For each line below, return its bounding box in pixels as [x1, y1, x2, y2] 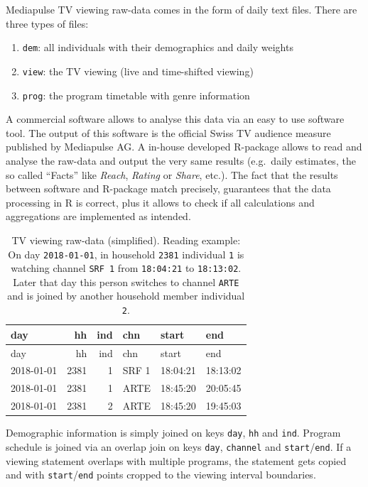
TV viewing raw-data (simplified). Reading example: [11, 232, 241, 247]
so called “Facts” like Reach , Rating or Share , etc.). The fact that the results [6, 167, 338, 182]
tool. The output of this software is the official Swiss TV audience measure [6, 125, 331, 140]
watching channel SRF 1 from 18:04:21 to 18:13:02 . [11, 261, 242, 275]
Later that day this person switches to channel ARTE [13, 274, 239, 289]
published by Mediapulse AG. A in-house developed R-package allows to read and [6, 139, 362, 154]
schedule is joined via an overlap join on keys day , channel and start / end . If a [6, 439, 352, 454]
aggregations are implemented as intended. [6, 209, 191, 224]
